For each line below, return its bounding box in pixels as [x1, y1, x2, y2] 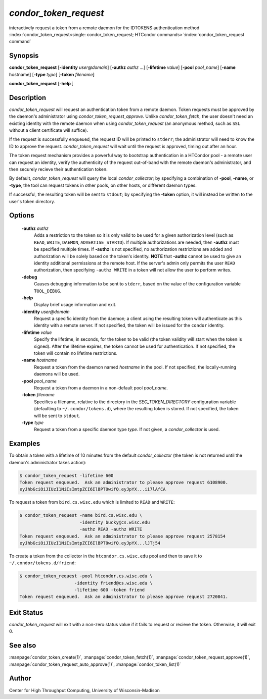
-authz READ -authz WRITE [79, 527, 142, 532]
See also [9, 642, 37, 650]
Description [9, 93, 46, 102]
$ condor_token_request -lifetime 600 [19, 473, 114, 478]
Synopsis [9, 52, 39, 60]
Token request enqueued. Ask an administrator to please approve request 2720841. [19, 594, 228, 599]
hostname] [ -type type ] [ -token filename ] [9, 71, 95, 77]
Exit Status [9, 608, 44, 617]
